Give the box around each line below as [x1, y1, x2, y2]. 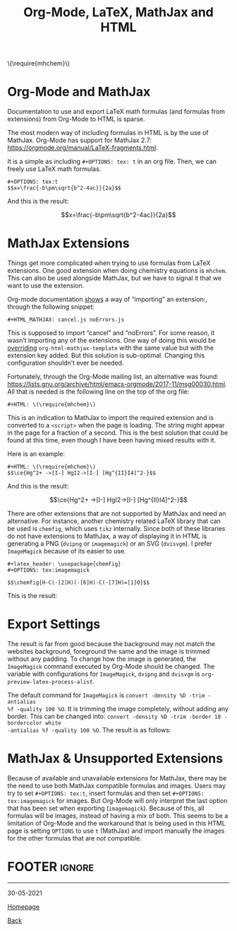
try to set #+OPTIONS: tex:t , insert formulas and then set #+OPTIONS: [7, 789, 205, 797]
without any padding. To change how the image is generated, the [7, 655, 197, 663]
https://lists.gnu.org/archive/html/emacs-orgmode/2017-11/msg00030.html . [7, 380, 227, 389]
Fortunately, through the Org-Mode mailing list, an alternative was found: [7, 373, 219, 381]
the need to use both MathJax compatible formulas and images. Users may [7, 781, 226, 790]
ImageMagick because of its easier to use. [7, 547, 126, 556]
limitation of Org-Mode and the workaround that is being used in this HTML [7, 819, 226, 827]
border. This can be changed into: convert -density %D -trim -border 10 [7, 712, 221, 720]
